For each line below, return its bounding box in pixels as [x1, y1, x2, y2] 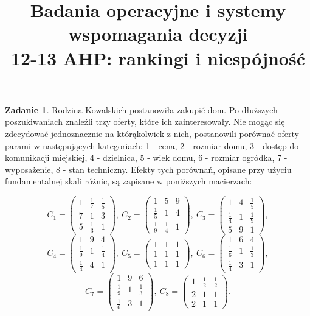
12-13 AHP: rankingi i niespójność [10, 45, 305, 70]
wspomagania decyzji [68, 21, 248, 46]
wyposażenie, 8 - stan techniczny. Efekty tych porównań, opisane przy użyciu [5, 163, 292, 175]
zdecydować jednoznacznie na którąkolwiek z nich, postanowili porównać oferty [5, 127, 299, 139]
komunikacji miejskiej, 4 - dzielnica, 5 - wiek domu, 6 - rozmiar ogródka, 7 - [5, 151, 288, 164]
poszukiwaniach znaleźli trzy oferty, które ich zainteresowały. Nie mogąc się [5, 115, 285, 128]
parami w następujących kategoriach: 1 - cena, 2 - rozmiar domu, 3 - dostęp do [5, 139, 299, 152]
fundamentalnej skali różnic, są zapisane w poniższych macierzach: [5, 175, 252, 188]
